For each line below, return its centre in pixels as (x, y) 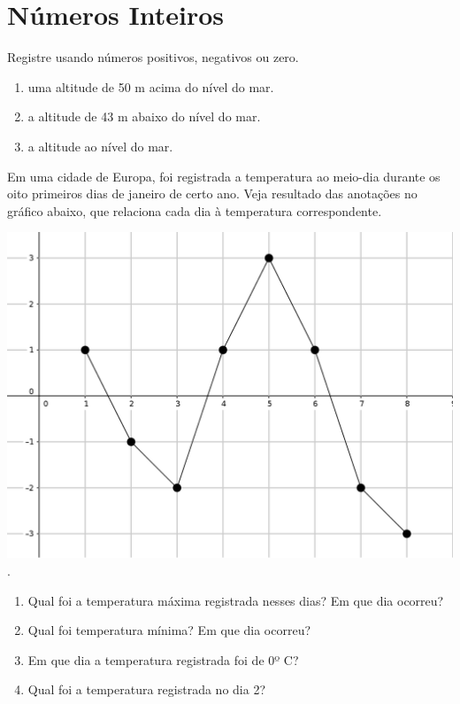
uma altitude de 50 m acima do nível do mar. (151, 86)
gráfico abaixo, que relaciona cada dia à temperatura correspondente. (195, 210)
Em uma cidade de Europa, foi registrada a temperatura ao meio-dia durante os (224, 176)
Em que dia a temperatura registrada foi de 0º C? (163, 659)
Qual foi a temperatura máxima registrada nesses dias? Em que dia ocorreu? (236, 600)
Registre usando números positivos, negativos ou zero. (153, 57)
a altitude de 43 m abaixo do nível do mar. (144, 116)
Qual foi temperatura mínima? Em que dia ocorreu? (169, 630)
